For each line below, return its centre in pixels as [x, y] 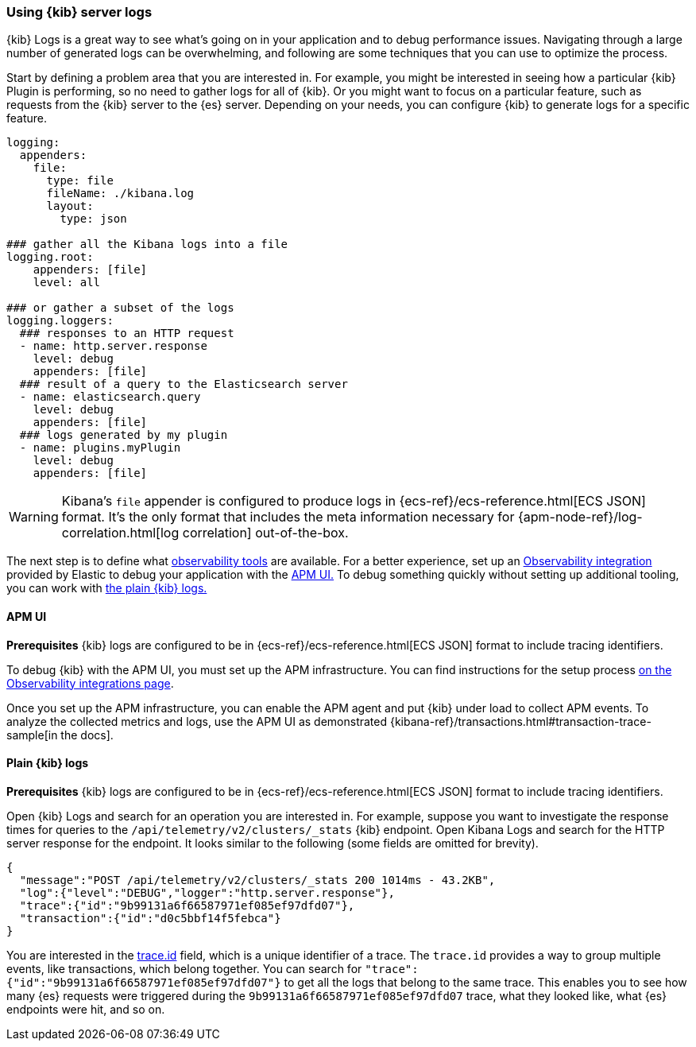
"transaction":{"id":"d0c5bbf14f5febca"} [150, 918]
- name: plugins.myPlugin [100, 448]
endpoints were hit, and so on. [86, 1009]
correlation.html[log [120, 533]
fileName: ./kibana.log [120, 194]
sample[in [32, 735]
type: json [93, 219]
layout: [70, 206]
